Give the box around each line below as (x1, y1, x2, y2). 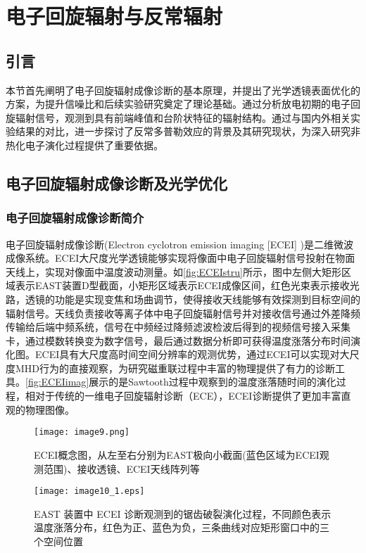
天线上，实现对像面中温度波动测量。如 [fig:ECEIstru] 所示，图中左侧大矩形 (6, 264, 341, 279)
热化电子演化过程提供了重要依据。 (6, 137, 163, 152)
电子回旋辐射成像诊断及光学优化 (6, 172, 227, 193)
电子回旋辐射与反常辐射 (6, 1, 223, 30)
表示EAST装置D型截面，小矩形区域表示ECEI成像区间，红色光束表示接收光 (15, 278, 360, 293)
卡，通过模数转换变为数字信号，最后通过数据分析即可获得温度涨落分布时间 (6, 333, 351, 348)
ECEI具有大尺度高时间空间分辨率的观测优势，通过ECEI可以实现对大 (34, 347, 350, 362)
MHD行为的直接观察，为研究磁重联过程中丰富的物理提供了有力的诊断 (15, 360, 336, 375)
